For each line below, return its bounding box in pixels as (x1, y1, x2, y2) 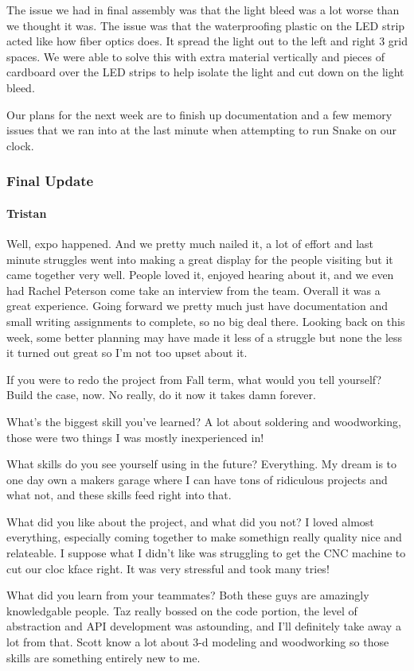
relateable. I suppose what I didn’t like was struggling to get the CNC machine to (6, 545, 406, 561)
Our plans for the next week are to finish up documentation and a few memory (6, 106, 393, 122)
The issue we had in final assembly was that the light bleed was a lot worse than (6, 2, 400, 17)
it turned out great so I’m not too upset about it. (6, 344, 248, 361)
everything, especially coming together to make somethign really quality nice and (6, 529, 402, 545)
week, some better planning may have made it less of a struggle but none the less (6, 328, 403, 345)
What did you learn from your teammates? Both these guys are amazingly (6, 587, 369, 603)
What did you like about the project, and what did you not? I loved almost (6, 513, 374, 529)
